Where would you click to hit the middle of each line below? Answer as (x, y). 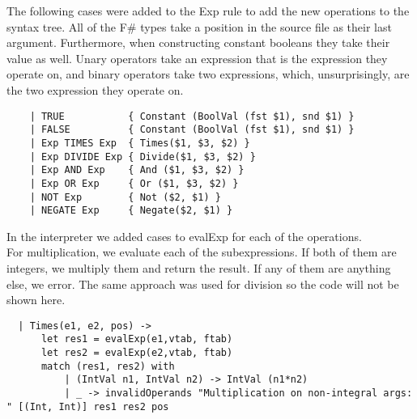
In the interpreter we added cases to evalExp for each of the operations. (184, 236)
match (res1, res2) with (108, 366)
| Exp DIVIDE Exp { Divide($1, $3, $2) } (143, 157)
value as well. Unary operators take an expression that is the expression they (197, 58)
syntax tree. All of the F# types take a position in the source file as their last (199, 26)
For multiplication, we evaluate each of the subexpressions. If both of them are (202, 252)
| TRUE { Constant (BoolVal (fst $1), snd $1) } (192, 116)
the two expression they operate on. (95, 89)
